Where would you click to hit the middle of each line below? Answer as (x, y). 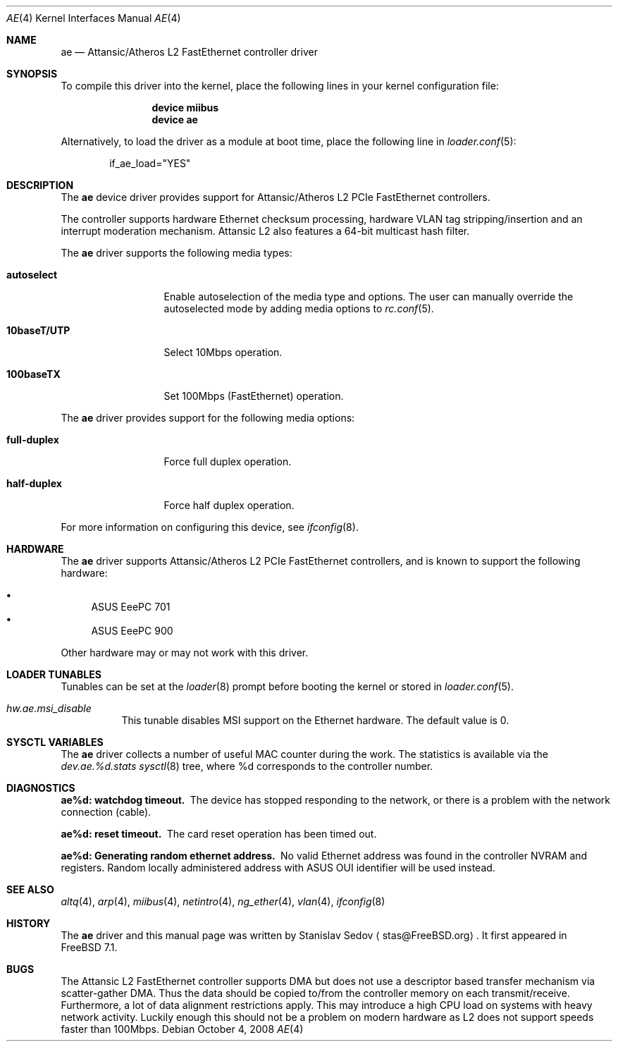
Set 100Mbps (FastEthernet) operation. (254, 396)
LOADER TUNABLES (54, 674)
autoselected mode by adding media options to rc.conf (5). (299, 308)
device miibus (185, 108)
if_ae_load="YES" (150, 163)
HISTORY (29, 923)
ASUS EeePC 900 (132, 631)
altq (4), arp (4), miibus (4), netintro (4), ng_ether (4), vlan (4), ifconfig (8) (223, 901)
